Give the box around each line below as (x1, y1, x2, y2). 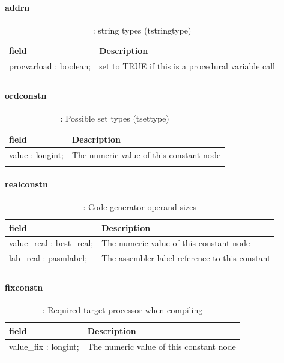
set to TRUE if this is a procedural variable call (99, 60, 276, 72)
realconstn (5, 177, 49, 190)
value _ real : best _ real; (9, 237, 94, 249)
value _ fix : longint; (9, 340, 79, 352)
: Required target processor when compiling (42, 304, 203, 316)
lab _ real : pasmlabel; (9, 252, 88, 264)
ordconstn (5, 89, 47, 102)
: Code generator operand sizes (83, 200, 196, 213)
